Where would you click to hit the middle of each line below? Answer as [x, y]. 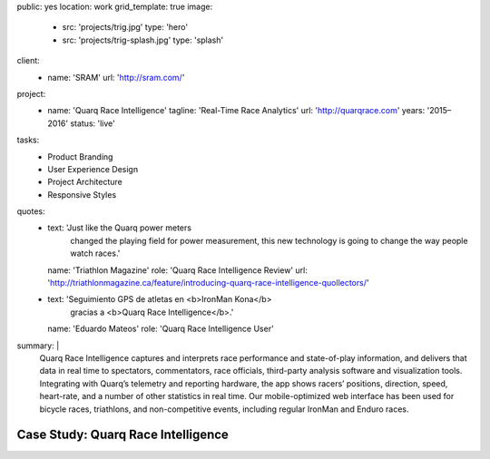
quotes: [31, 211]
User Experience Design [93, 169]
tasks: [28, 140]
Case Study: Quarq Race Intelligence [122, 435]
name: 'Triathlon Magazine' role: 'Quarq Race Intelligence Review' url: [177, 270]
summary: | [38, 346]
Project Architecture [85, 182]
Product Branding [80, 156]
